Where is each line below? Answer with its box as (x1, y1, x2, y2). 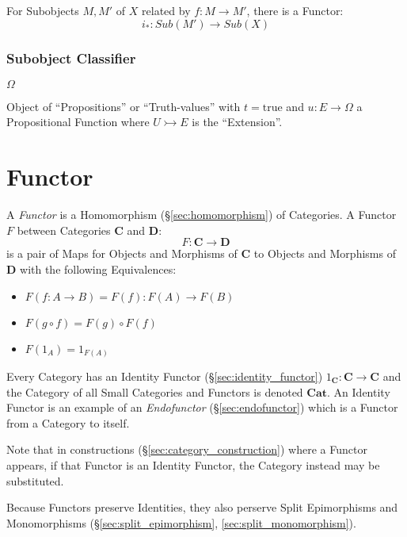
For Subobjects (6, 2, 79, 18)
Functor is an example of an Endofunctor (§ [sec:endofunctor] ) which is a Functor (6, 399, 398, 416)
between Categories (17, 221, 111, 238)
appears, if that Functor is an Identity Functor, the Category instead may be (6, 456, 380, 473)
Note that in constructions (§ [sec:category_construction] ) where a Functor (6, 441, 367, 458)
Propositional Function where (6, 113, 150, 130)
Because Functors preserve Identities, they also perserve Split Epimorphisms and (6, 499, 398, 516)
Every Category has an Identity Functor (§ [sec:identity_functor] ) (6, 368, 323, 385)
